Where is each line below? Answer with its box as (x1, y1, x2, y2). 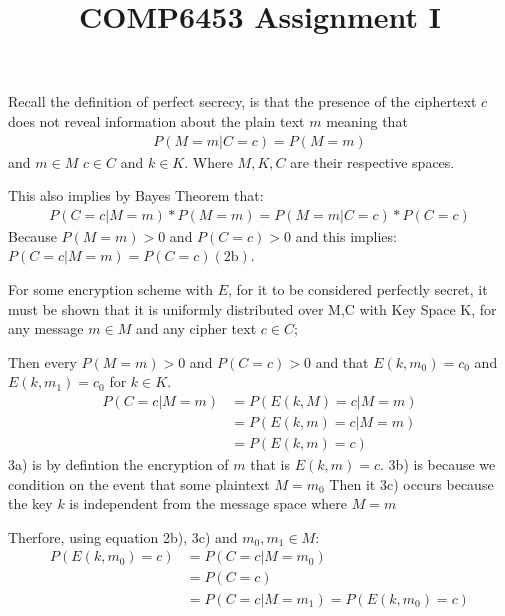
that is (250, 454, 291, 475)
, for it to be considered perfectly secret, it (227, 279, 488, 299)
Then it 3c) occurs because (329, 473, 494, 494)
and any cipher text (135, 318, 257, 339)
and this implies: (295, 225, 397, 246)
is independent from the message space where (69, 493, 347, 514)
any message (8, 318, 84, 339)
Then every (8, 351, 77, 372)
